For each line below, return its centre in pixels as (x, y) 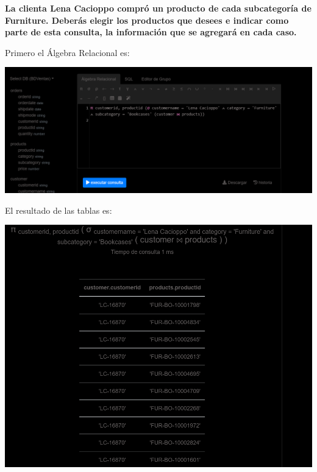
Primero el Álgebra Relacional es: (67, 52)
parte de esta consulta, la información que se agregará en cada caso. (151, 32)
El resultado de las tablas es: (59, 210)
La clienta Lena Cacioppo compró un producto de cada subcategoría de (158, 8)
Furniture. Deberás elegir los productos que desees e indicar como (147, 20)
